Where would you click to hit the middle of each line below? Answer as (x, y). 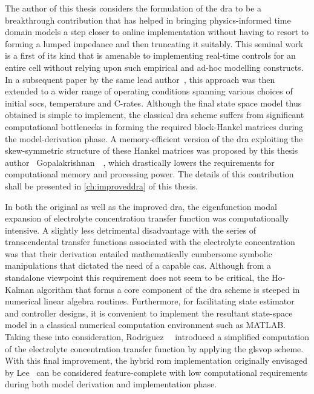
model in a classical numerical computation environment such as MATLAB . (145, 325)
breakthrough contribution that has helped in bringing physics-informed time (148, 20)
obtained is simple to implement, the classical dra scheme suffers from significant (155, 115)
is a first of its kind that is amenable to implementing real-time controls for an (150, 55)
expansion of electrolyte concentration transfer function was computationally (147, 218)
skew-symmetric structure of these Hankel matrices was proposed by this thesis (152, 150)
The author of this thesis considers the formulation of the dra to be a (133, 8)
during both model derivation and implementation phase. (111, 384)
